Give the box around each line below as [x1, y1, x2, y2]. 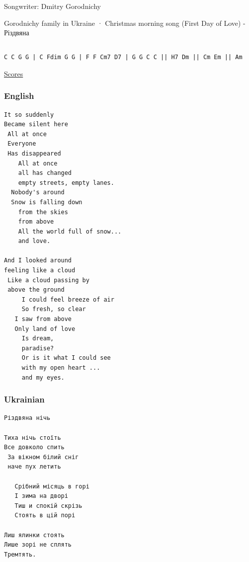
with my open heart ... [21, 364, 100, 372]
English [4, 89, 34, 102]
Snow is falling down [11, 198, 83, 206]
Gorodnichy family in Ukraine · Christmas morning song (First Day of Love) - [4, 17, 246, 28]
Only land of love [14, 325, 76, 332]
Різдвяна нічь [4, 414, 51, 422]
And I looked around [4, 257, 72, 264]
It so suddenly [4, 111, 54, 118]
